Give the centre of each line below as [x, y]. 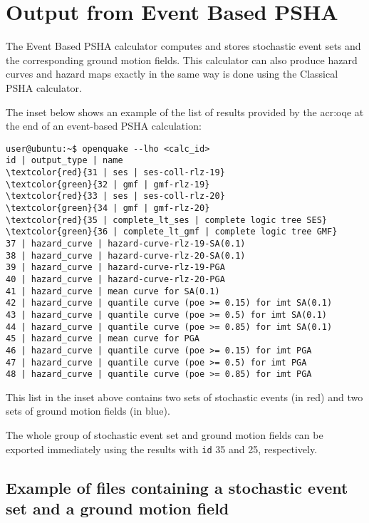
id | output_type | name [64, 161]
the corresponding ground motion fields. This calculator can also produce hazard [182, 59]
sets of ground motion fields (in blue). [88, 411]
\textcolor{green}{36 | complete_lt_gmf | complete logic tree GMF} [172, 232]
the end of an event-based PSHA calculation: [104, 126]
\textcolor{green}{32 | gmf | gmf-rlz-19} [108, 184]
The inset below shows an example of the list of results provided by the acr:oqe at [185, 112]
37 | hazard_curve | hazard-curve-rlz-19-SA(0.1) [126, 243]
